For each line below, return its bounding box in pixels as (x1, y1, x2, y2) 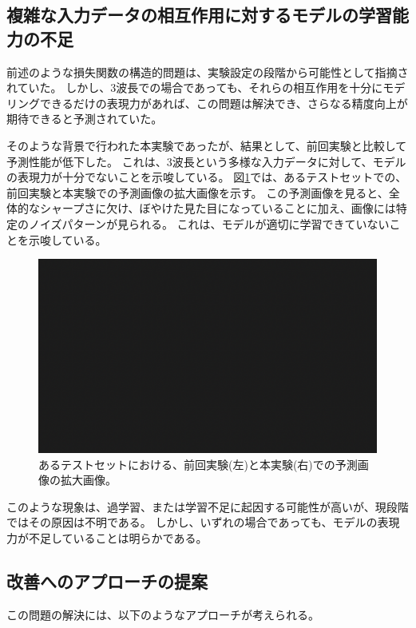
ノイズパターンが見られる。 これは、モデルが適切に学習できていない (28, 215, 390, 232)
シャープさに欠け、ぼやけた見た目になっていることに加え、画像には (39, 200, 396, 217)
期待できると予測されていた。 (6, 110, 163, 127)
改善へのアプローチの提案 (6, 568, 208, 593)
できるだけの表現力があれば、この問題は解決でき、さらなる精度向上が (39, 94, 408, 111)
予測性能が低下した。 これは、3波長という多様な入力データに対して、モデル (6, 153, 406, 169)
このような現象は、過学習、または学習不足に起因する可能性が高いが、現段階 (6, 498, 409, 515)
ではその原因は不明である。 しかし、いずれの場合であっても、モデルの (6, 514, 378, 531)
